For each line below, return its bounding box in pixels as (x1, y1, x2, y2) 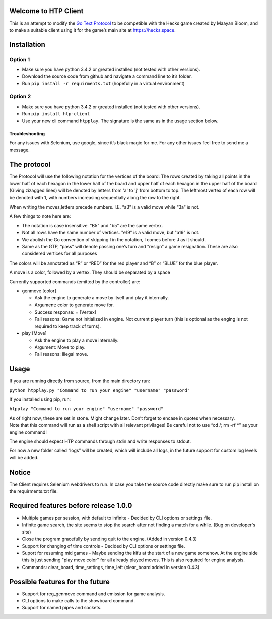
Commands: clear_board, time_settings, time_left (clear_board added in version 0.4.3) (22, 564, 200, 570)
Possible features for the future (9, 577, 110, 586)
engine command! (9, 429, 47, 435)
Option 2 (9, 93, 31, 100)
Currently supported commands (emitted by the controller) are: (9, 278, 141, 285)
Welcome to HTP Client (9, 7, 84, 15)
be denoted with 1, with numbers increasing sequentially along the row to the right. (9, 194, 181, 200)
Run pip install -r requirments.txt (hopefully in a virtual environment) (22, 80, 185, 86)
